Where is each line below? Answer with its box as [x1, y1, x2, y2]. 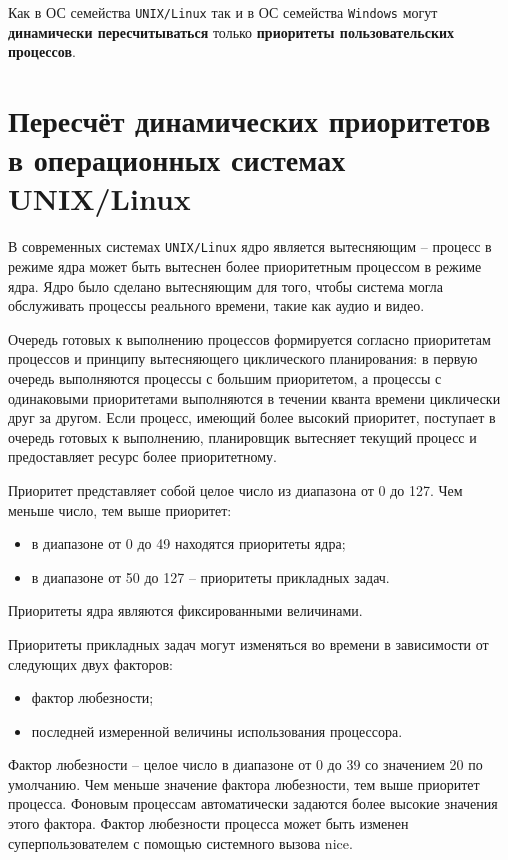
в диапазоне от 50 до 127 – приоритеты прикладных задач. [31, 566, 390, 587]
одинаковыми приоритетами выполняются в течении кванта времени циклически [8, 387, 501, 408]
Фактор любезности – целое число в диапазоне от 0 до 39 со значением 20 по [8, 754, 483, 775]
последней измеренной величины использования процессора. [31, 720, 403, 741]
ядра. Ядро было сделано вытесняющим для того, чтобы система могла [8, 275, 443, 296]
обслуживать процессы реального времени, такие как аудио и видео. [8, 295, 425, 316]
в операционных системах [8, 139, 346, 180]
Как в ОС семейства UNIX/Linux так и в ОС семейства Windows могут [8, 2, 438, 22]
